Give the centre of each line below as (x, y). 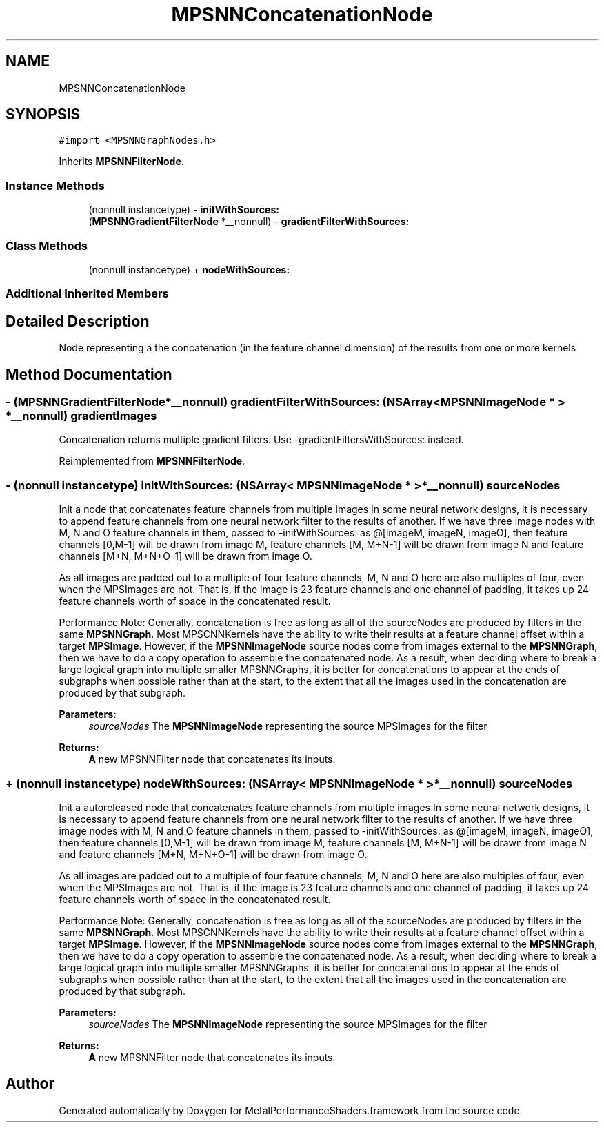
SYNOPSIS (43, 115)
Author (30, 1084)
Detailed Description (78, 321)
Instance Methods (55, 185)
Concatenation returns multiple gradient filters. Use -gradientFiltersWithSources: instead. (261, 440)
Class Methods (47, 245)
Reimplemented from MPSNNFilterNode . (152, 461)
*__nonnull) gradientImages (81, 416)
